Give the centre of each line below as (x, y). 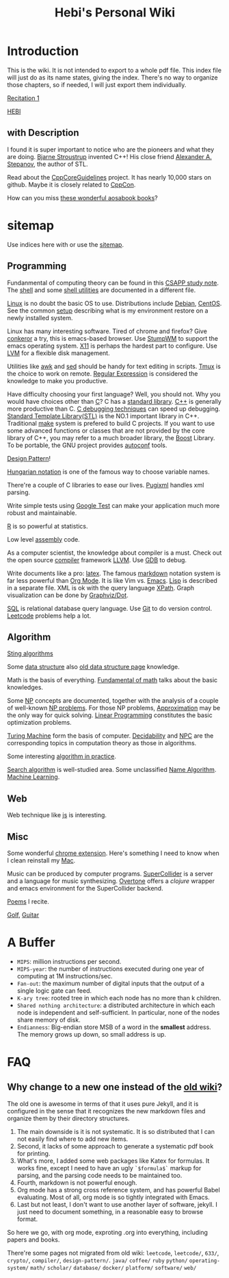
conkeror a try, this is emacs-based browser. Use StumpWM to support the (113, 338)
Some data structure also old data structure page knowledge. (93, 667)
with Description (43, 133)
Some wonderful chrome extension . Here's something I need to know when (113, 853)
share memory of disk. (49, 1020)
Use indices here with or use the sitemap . (66, 244)
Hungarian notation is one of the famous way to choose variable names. (108, 472)
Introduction (43, 51)
